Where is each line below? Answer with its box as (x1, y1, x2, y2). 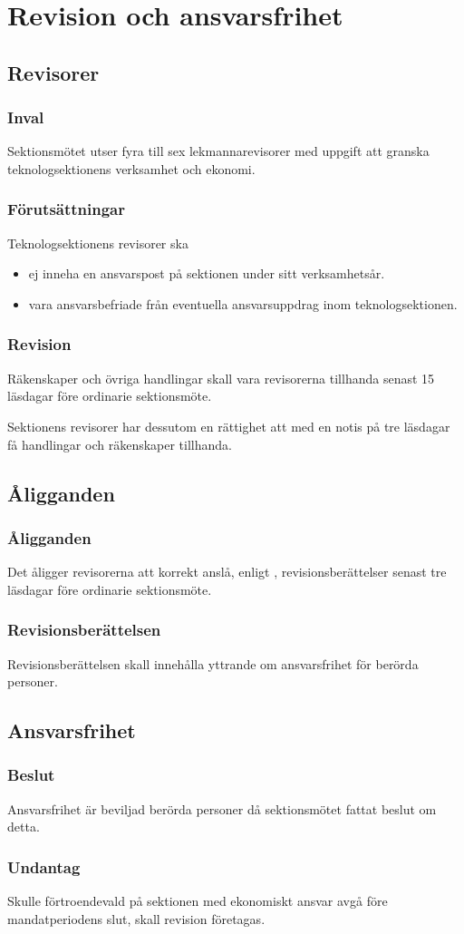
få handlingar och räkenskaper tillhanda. (7, 434, 232, 453)
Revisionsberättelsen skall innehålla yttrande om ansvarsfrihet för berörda (7, 654, 419, 673)
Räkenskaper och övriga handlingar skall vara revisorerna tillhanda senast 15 (7, 368, 435, 387)
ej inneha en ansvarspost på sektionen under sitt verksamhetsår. (28, 264, 385, 283)
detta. (7, 817, 40, 836)
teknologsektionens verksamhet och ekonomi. (7, 159, 256, 178)
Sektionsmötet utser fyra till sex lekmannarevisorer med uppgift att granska (7, 141, 430, 161)
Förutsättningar (7, 198, 126, 220)
